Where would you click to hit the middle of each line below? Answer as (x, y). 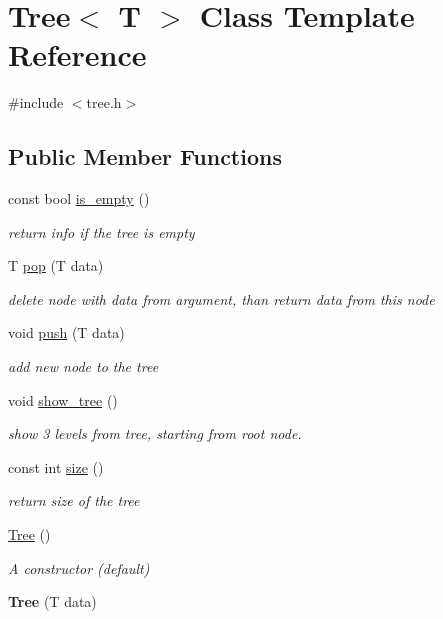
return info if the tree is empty (101, 231)
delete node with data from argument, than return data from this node (221, 298)
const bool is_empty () (79, 198)
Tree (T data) (52, 601)
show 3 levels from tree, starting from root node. (155, 433)
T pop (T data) (56, 265)
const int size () (56, 466)
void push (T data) (66, 332)
